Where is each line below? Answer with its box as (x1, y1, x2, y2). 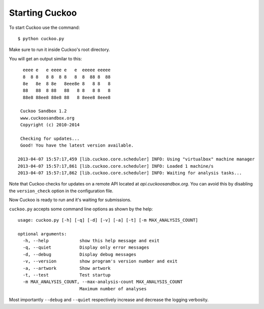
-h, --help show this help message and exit (22, 238, 160, 244)
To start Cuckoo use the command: (9, 25, 80, 30)
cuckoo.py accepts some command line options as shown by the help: (9, 206, 154, 212)
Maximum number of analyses (79, 286, 147, 291)
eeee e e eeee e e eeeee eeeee (22, 67, 111, 73)
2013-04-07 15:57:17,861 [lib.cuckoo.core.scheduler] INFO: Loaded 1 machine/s (18, 163, 214, 169)
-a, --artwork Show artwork (22, 265, 111, 271)
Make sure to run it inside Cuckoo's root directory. (9, 47, 110, 52)
